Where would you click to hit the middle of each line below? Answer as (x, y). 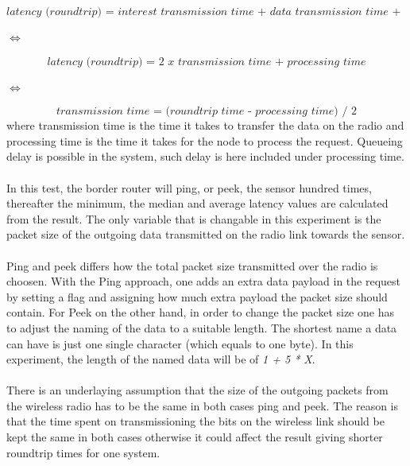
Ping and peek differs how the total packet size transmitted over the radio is (192, 265)
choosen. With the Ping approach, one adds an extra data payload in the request (204, 281)
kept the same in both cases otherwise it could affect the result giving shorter (195, 437)
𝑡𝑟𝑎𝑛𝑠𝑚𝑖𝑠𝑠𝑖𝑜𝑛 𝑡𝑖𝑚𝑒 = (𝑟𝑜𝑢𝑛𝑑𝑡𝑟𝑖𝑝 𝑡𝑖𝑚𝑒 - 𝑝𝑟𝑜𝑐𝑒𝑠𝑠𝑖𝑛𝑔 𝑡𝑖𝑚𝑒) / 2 (207, 112)
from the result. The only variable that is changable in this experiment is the (194, 218)
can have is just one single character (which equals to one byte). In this (180, 343)
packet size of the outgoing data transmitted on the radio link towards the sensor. (206, 234)
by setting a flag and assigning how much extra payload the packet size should (197, 296)
